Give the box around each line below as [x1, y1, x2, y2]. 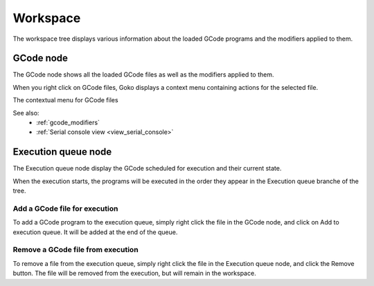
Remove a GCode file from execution [12, 245, 139, 255]
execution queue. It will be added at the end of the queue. [12, 228, 178, 236]
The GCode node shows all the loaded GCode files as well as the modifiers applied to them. [12, 70, 274, 79]
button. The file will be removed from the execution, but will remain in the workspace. [12, 269, 256, 278]
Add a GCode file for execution [12, 204, 118, 213]
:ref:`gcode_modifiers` [36, 118, 100, 127]
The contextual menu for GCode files [12, 96, 118, 104]
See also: [12, 108, 39, 117]
